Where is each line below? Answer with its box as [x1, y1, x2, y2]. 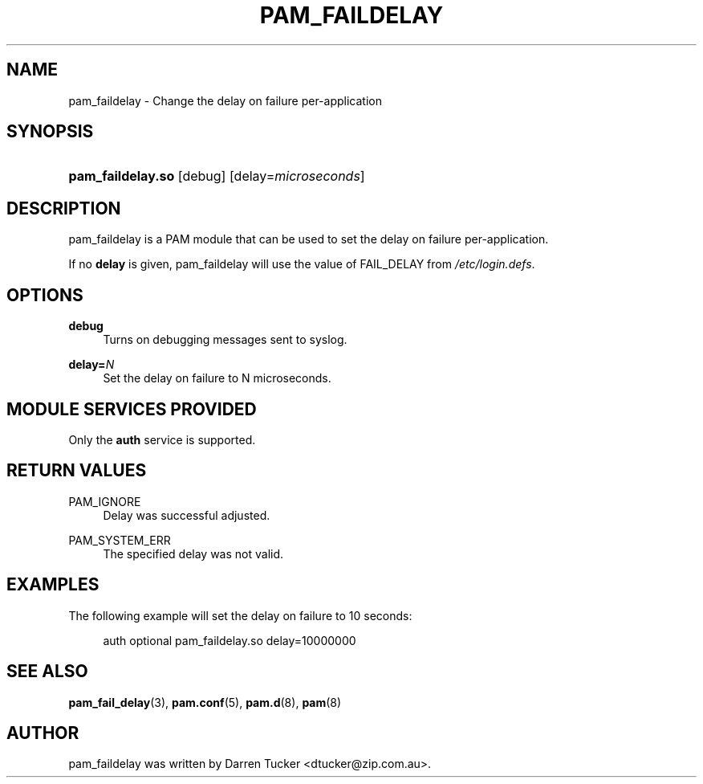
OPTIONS [6, 284, 83, 305]
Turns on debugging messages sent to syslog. [103, 333, 347, 347]
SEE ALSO [6, 661, 88, 682]
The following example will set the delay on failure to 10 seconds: [68, 608, 412, 623]
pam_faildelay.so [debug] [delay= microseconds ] [68, 168, 365, 185]
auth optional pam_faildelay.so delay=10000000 [103, 633, 356, 647]
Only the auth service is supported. [68, 432, 256, 447]
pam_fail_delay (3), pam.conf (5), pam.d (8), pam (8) [68, 695, 342, 709]
